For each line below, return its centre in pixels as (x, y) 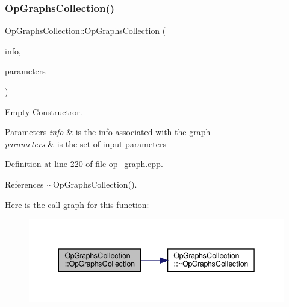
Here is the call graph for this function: (77, 204)
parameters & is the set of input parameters (85, 143)
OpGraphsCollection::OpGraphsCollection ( (85, 30)
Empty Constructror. (44, 111)
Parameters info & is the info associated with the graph (108, 132)
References (24, 184)
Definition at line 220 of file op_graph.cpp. (84, 164)
